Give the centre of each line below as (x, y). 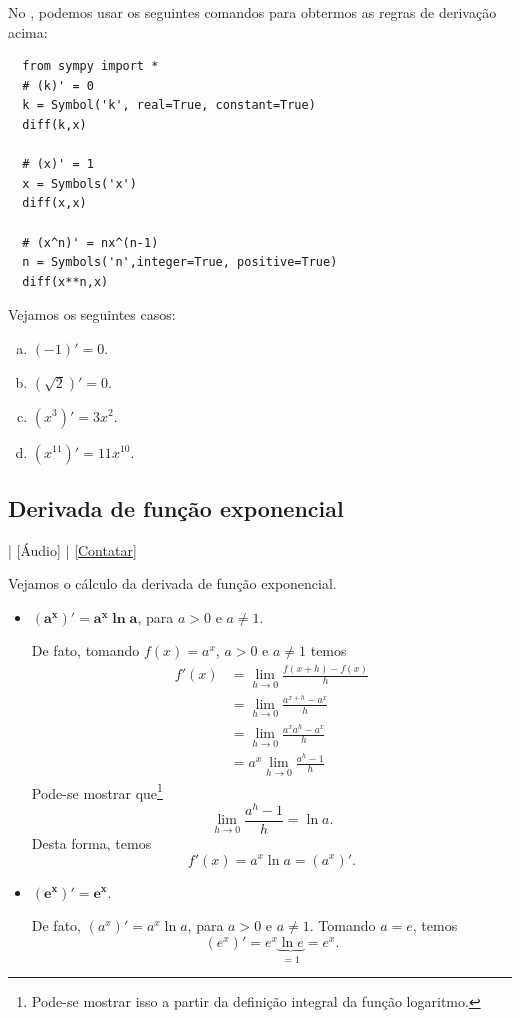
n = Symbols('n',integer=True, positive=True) (180, 262)
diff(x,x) (54, 203)
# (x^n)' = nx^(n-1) (90, 242)
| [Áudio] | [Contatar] (72, 549)
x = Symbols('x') (79, 183)
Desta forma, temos (91, 842)
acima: (28, 31)
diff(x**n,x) (65, 281)
